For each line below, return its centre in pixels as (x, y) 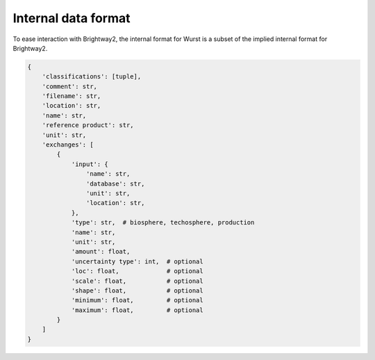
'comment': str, (69, 86)
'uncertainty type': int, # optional (137, 261)
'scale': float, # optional (137, 281)
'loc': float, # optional (137, 271)
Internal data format (72, 18)
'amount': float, (101, 252)
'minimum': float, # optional (137, 300)
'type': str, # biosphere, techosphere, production (163, 223)
